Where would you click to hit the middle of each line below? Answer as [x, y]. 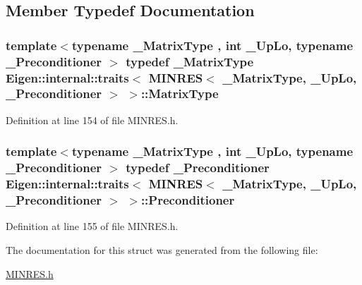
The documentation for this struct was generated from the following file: [162, 249]
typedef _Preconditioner [198, 168]
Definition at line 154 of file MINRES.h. [92, 120]
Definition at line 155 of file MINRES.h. [92, 226]
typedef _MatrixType [190, 61]
